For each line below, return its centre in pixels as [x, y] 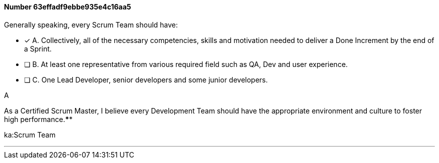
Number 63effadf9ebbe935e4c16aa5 [68, 7]
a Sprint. [38, 48]
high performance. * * [38, 119]
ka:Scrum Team [30, 134]
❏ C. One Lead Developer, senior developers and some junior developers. [146, 79]
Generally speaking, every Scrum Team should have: [91, 24]
